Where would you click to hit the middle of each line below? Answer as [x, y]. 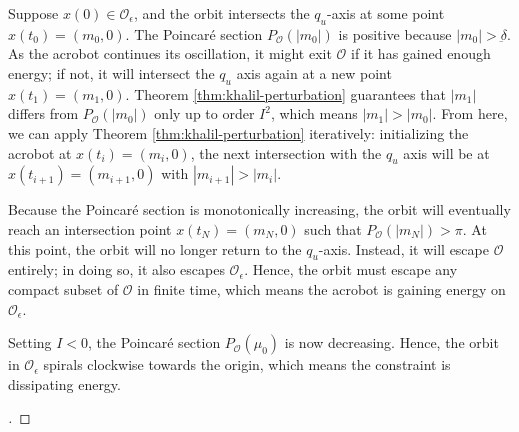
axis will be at [446, 152]
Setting [30, 342]
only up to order [204, 113]
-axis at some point [385, 13]
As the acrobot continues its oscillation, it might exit [170, 53]
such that [333, 228]
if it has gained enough [421, 53]
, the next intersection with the [286, 152]
